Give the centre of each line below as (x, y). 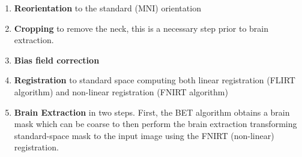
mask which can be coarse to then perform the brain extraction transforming (156, 124)
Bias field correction (57, 60)
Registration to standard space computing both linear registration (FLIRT (155, 80)
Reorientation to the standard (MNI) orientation (107, 8)
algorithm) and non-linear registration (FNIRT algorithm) (121, 91)
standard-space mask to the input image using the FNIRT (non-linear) (144, 135)
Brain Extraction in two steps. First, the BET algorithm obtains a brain (152, 112)
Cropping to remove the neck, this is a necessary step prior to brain (141, 28)
